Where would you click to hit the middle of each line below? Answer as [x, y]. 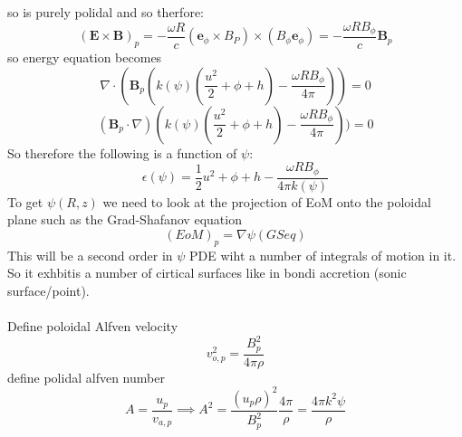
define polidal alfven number [86, 377]
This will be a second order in [90, 255]
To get [25, 201]
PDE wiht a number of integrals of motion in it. [323, 255]
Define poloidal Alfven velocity [93, 326]
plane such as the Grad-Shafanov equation [125, 219]
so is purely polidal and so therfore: [106, 12]
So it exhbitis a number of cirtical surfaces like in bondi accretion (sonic [207, 273]
